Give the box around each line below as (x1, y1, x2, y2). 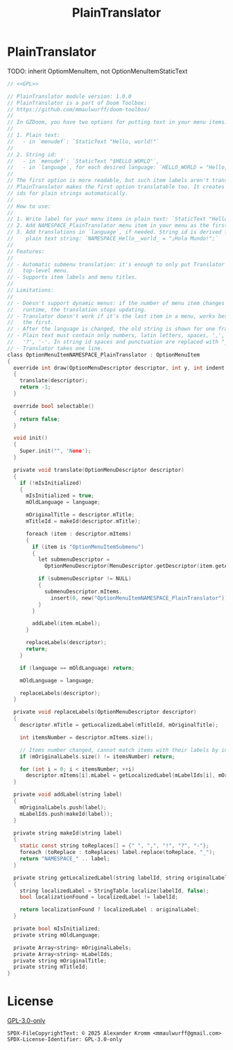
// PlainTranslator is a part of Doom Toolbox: (7, 99, 148, 106)
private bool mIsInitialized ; (13, 926, 101, 933)
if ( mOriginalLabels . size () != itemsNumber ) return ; (19, 753, 175, 760)
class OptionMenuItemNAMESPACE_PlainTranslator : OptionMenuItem (7, 351, 200, 359)
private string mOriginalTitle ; (13, 957, 107, 964)
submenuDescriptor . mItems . (44, 588, 123, 595)
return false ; (19, 416, 60, 423)
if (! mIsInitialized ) (19, 479, 82, 486)
